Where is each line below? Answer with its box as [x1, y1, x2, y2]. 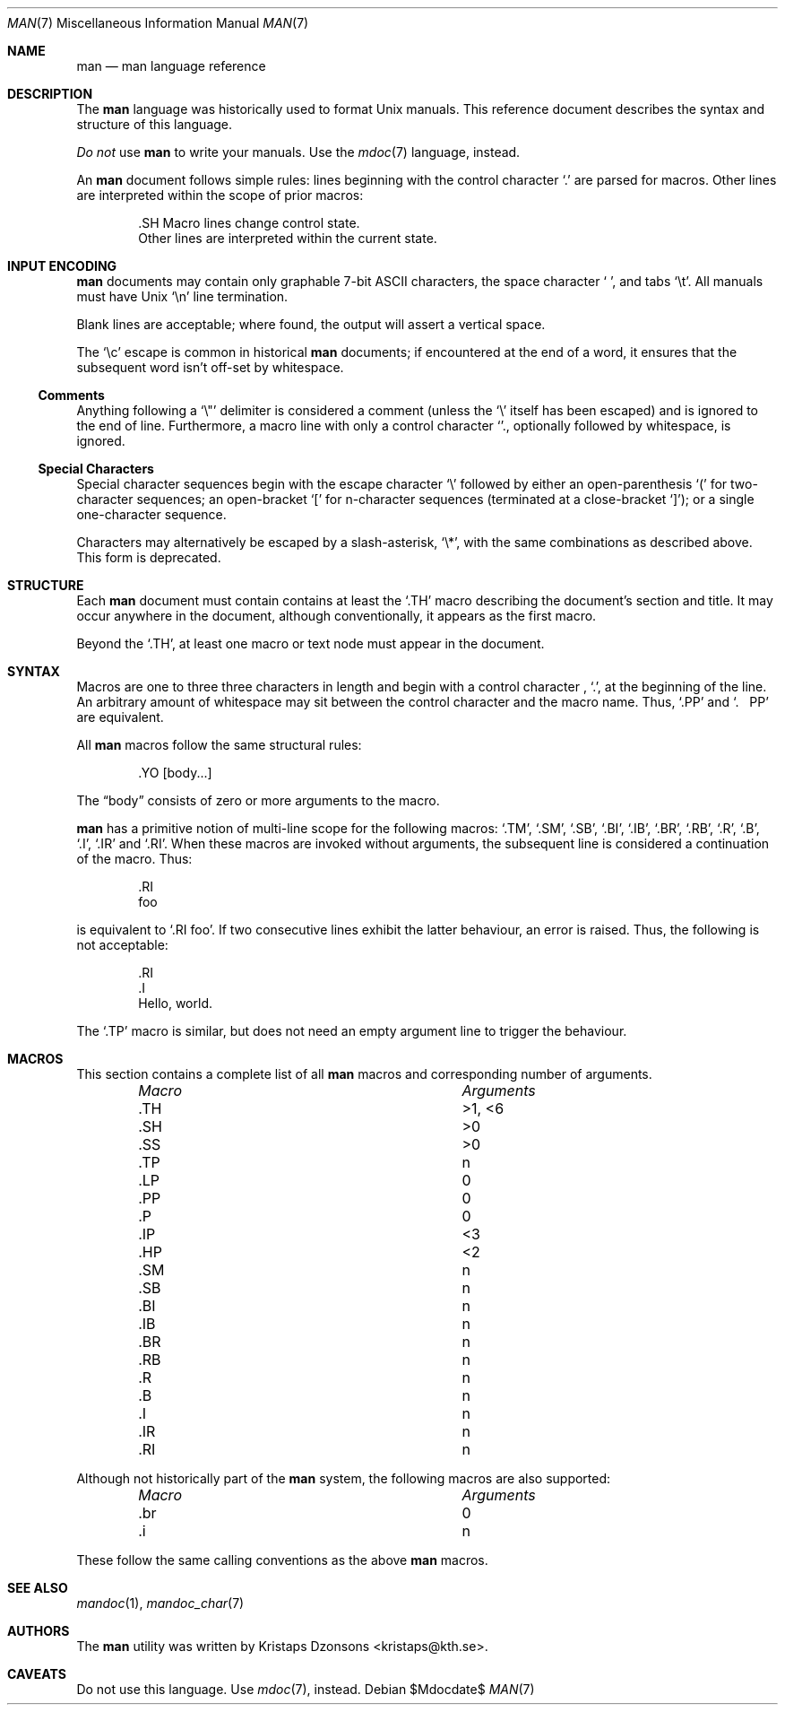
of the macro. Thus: [76, 851, 193, 866]
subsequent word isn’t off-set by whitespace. [76, 360, 344, 375]
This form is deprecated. [76, 550, 221, 565]
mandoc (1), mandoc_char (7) [76, 1595, 245, 1611]
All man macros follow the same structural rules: [76, 737, 362, 752]
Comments [38, 387, 105, 403]
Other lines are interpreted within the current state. [138, 230, 437, 246]
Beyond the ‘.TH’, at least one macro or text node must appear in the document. [76, 636, 545, 651]
